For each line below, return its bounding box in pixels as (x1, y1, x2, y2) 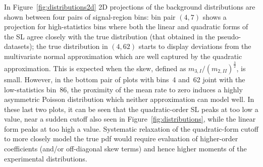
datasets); (4, 41, 34, 51)
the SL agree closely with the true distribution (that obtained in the (4, 31, 215, 41)
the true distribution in (36, 41, 108, 51)
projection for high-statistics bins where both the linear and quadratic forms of (4, 21, 248, 32)
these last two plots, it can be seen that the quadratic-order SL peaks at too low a (4, 103, 258, 114)
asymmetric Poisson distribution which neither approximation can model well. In (4, 94, 254, 104)
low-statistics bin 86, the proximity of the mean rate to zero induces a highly (4, 84, 243, 94)
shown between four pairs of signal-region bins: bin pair (4, 11, 176, 22)
